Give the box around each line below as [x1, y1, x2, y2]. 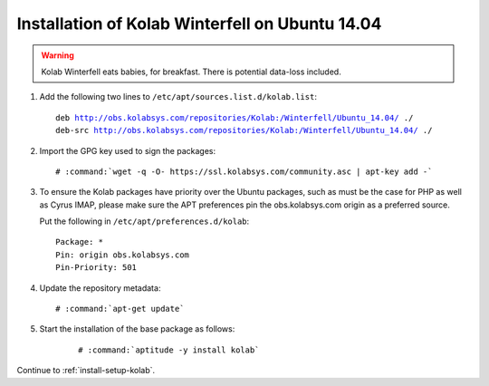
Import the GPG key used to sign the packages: [39, 145, 216, 156]
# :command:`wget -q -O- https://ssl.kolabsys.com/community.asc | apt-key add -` [55, 166, 433, 177]
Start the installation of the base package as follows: [39, 323, 235, 334]
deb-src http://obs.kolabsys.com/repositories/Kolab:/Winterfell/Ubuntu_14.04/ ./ [55, 125, 433, 136]
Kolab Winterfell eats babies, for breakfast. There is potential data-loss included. [41, 66, 341, 77]
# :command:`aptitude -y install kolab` [78, 344, 260, 355]
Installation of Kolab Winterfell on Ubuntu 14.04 [16, 14, 382, 34]
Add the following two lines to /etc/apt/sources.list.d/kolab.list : [39, 92, 317, 102]
